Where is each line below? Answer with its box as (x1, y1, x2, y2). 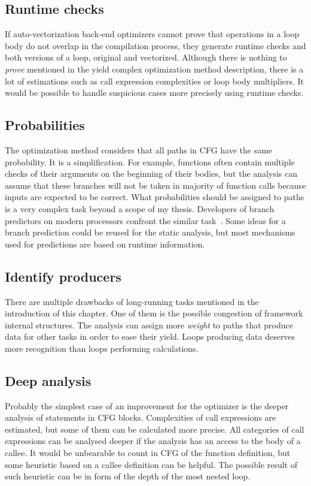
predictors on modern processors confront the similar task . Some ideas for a (5, 214, 286, 227)
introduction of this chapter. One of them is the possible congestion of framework (5, 307, 303, 319)
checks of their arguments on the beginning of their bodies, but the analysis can (5, 167, 297, 180)
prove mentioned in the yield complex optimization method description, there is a (5, 62, 304, 75)
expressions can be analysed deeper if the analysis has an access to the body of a (5, 434, 301, 447)
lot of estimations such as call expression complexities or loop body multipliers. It (5, 74, 304, 87)
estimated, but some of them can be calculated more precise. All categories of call (5, 422, 304, 435)
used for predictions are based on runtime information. (5, 237, 205, 250)
